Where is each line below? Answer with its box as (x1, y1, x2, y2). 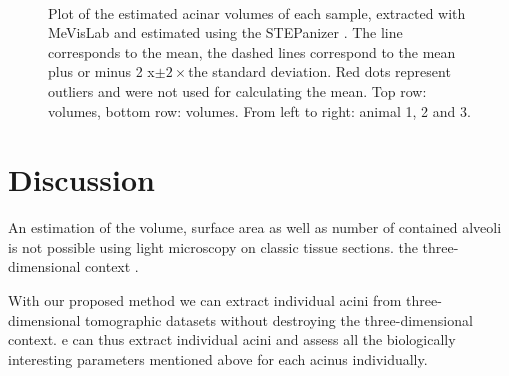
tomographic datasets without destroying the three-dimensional (85, 309, 473, 330)
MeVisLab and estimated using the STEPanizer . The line (48, 22, 403, 43)
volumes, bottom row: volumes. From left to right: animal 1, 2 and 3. (48, 100, 471, 121)
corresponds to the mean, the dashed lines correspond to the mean (48, 41, 456, 62)
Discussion (8, 159, 155, 200)
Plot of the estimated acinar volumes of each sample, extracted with (48, 2, 466, 23)
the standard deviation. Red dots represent (188, 61, 451, 82)
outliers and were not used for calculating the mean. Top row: (48, 80, 427, 101)
